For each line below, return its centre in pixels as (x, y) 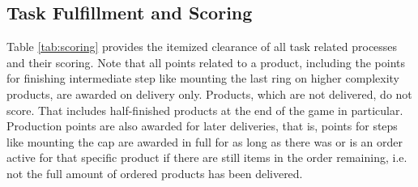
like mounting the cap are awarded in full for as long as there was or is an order (205, 141)
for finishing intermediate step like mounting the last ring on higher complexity (203, 78)
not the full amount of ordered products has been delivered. (155, 173)
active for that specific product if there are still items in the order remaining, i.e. (207, 157)
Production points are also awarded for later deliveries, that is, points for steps (202, 126)
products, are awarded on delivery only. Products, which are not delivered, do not (209, 93)
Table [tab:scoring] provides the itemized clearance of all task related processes (202, 47)
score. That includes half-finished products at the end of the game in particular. (205, 110)
